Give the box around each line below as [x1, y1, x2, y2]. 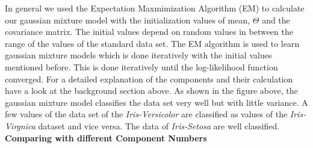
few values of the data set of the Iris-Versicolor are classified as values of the [5, 108, 288, 120]
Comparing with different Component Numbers [5, 131, 207, 144]
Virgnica [5, 119, 36, 132]
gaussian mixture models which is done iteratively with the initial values [5, 49, 272, 61]
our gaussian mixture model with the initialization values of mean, [5, 13, 250, 26]
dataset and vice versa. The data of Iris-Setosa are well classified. [38, 119, 280, 132]
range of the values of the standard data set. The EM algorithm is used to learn [5, 37, 300, 49]
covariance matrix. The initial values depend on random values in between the [5, 25, 293, 38]
